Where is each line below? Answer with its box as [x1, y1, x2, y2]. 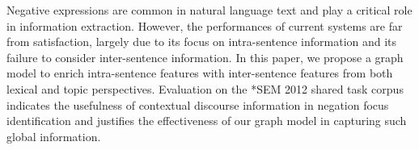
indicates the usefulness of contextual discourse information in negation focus [6, 96, 389, 113]
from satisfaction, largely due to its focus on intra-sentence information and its [6, 33, 397, 50]
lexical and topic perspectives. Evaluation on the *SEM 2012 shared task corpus [6, 80, 404, 97]
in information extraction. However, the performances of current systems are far [6, 17, 403, 34]
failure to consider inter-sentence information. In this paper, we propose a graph [6, 48, 404, 65]
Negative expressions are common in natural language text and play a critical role [6, 2, 413, 18]
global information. [6, 127, 101, 144]
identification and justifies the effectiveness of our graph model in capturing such [6, 112, 407, 129]
